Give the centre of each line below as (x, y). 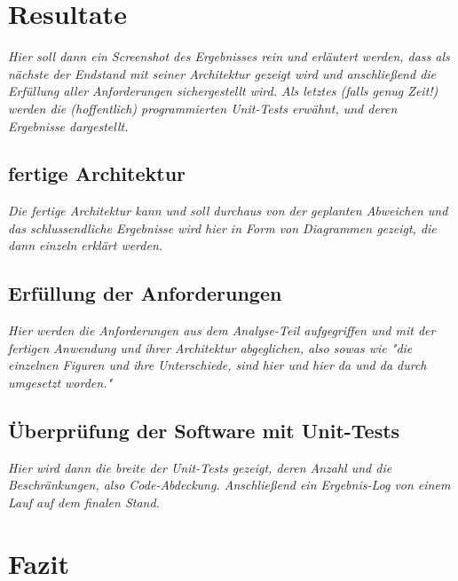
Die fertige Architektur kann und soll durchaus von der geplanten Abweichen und (228, 211)
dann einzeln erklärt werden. (86, 245)
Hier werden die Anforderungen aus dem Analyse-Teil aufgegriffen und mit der (222, 330)
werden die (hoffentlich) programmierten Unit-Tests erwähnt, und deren (203, 108)
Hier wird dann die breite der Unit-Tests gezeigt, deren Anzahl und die (200, 467)
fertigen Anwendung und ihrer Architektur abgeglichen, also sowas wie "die (210, 347)
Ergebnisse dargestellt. (68, 126)
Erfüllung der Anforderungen (145, 293)
